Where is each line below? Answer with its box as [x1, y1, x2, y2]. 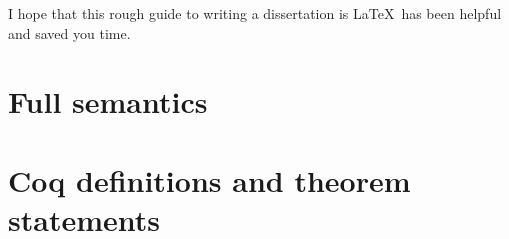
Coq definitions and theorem [8, 159, 411, 200]
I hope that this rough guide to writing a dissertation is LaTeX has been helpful [8, 3, 502, 23]
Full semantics [8, 81, 208, 122]
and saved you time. [8, 22, 131, 43]
